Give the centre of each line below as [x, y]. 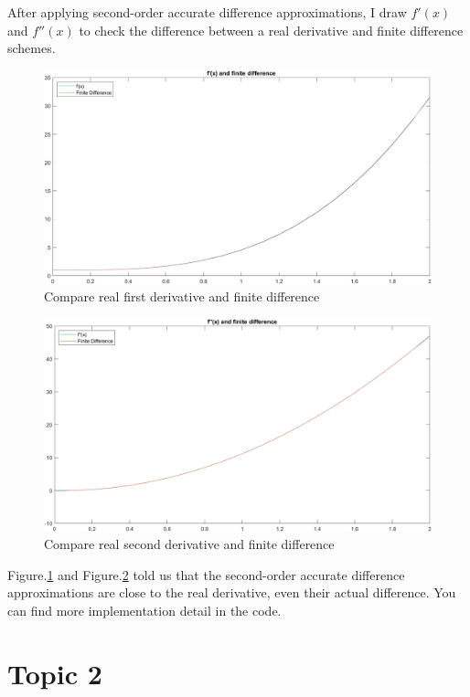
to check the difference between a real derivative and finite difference [271, 30]
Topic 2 [55, 673]
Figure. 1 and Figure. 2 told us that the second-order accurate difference [206, 574]
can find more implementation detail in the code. [144, 610]
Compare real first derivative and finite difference [182, 296]
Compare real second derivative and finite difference [189, 544]
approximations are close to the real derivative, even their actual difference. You [232, 592]
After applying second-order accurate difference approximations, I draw [207, 12]
